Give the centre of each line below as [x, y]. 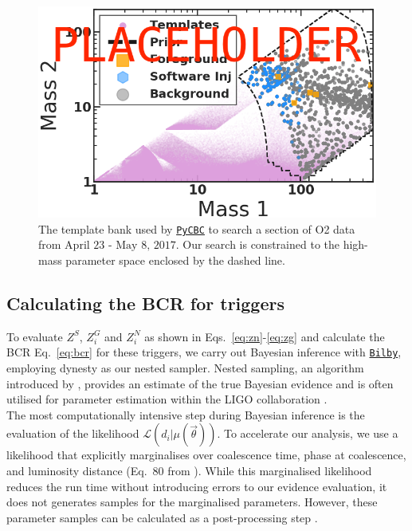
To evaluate [35, 336]
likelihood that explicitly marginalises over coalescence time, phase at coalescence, [206, 455]
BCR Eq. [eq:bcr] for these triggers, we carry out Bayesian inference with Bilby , [204, 352]
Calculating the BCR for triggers [145, 303]
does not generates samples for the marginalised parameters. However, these [192, 502]
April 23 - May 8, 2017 [120, 246]
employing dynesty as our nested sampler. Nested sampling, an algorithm [185, 368]
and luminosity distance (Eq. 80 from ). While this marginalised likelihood [189, 471]
